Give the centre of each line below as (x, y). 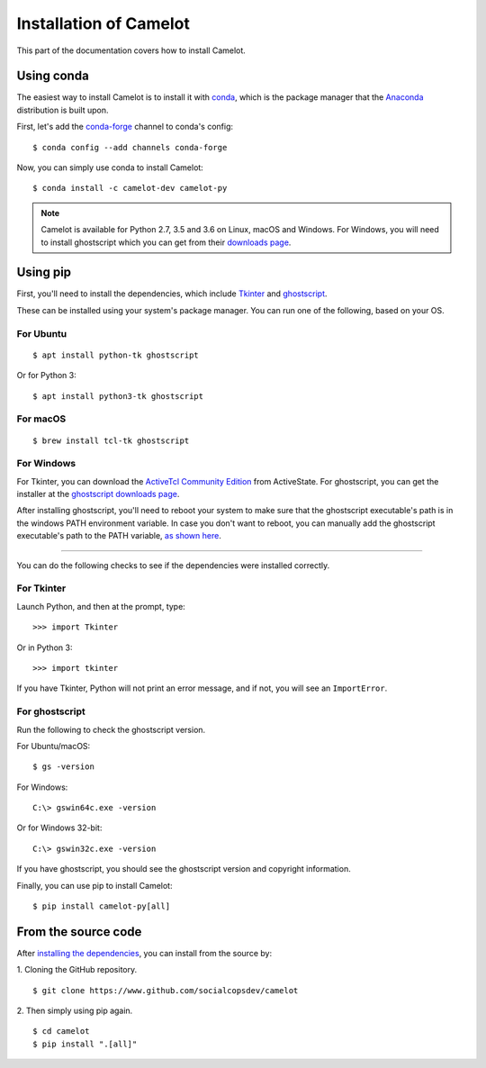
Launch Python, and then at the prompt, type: (101, 606)
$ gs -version (63, 767)
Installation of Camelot (103, 23)
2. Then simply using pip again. (75, 1011)
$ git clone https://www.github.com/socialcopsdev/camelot (166, 990)
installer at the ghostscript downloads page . (98, 494)
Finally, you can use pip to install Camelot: (94, 885)
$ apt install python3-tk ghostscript (118, 396)
